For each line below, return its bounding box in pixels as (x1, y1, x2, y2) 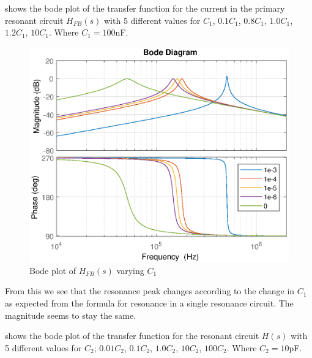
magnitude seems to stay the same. (5, 308, 136, 321)
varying (116, 264, 144, 276)
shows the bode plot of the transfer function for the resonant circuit (5, 329, 259, 342)
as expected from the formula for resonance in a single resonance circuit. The (5, 297, 294, 310)
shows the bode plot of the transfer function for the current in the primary (5, 2, 285, 14)
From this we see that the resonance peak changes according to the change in (5, 284, 295, 297)
